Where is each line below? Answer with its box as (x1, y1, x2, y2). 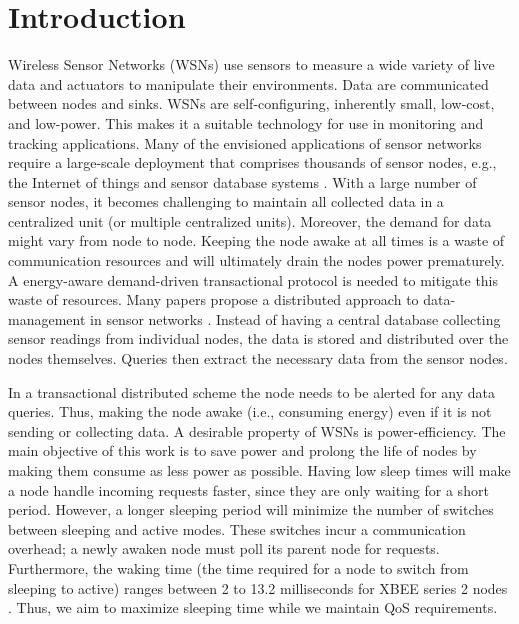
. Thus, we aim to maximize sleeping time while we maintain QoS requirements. (8, 597, 498, 618)
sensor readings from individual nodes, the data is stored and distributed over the (8, 328, 509, 349)
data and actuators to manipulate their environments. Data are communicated (8, 73, 489, 94)
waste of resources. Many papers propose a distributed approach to (8, 289, 419, 310)
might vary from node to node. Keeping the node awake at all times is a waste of (8, 230, 505, 251)
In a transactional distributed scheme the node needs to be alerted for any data (8, 381, 495, 402)
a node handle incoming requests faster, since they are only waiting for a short (8, 479, 489, 500)
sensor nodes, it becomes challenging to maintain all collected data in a (8, 191, 444, 212)
